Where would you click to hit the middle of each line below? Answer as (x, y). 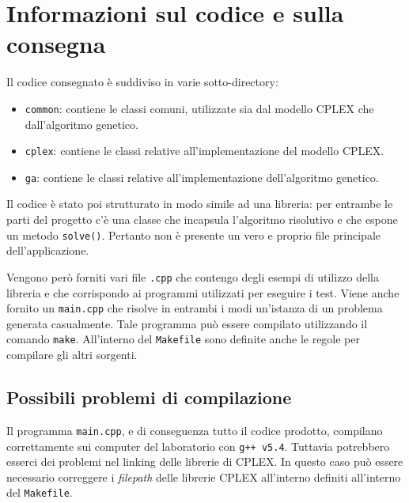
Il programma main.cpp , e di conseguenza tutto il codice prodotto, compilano (195, 430)
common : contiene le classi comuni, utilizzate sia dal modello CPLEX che (199, 108)
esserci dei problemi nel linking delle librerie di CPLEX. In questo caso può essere (205, 461)
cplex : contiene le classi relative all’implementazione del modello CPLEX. (204, 151)
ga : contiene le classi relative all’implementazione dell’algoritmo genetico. (202, 177)
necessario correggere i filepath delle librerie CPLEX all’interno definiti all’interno (204, 477)
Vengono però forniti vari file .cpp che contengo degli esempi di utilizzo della (193, 276)
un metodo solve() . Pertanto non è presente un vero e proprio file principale (193, 234)
